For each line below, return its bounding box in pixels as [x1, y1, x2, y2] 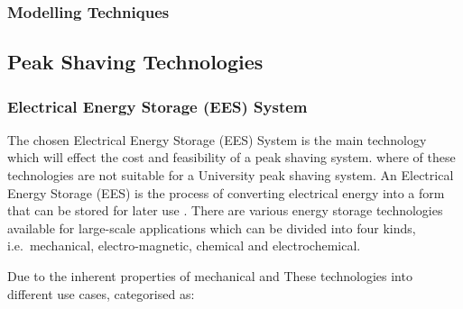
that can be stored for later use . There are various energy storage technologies [7, 201, 443, 220]
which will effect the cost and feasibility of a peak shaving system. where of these [7, 148, 456, 167]
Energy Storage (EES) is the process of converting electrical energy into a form [7, 183, 445, 202]
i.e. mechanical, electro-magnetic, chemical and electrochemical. [7, 236, 361, 255]
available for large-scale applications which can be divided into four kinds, [7, 218, 416, 237]
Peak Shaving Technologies [7, 48, 264, 76]
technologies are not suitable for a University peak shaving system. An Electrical [7, 166, 454, 185]
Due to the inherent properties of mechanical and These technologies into [7, 267, 412, 285]
